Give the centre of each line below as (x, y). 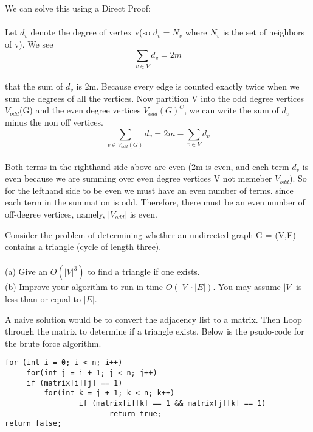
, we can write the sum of (232, 110)
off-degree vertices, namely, (55, 214)
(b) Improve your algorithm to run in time (84, 287)
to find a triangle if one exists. (144, 271)
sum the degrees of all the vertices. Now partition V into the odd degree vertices (155, 98)
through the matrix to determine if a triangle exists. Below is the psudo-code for (155, 331)
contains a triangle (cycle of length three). (83, 246)
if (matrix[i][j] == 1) (74, 383)
